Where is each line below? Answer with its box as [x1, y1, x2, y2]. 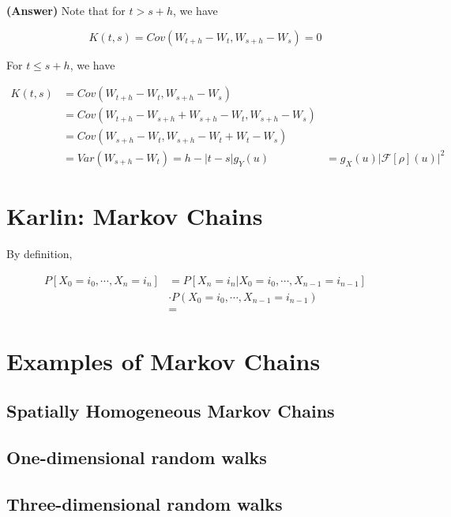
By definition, [6, 245, 73, 261]
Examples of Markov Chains [6, 344, 321, 377]
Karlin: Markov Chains [6, 200, 263, 231]
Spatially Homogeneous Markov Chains [6, 399, 335, 423]
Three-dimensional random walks [6, 491, 283, 515]
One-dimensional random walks [6, 445, 267, 470]
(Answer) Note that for [6, 2, 126, 18]
